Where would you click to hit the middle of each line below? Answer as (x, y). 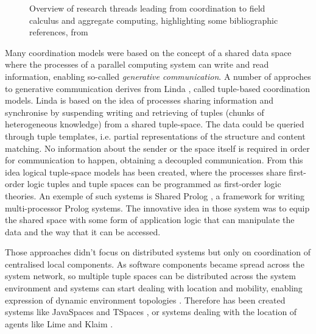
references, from (59, 32)
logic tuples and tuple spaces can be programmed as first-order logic (154, 184)
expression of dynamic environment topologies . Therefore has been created (145, 300)
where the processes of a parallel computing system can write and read (137, 64)
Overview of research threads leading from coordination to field (147, 8)
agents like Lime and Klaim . (59, 323)
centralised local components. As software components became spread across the (155, 264)
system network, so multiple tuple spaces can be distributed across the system (150, 276)
